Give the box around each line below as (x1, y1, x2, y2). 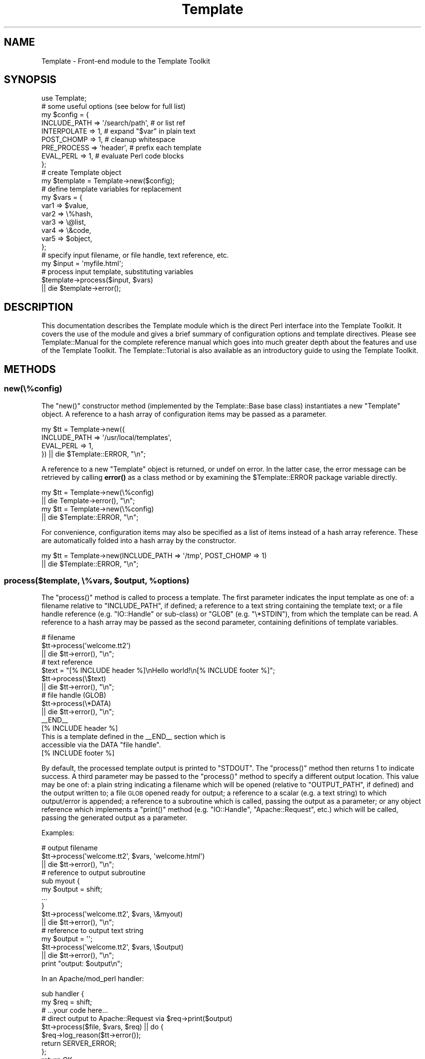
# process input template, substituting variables (41, 267, 194, 276)
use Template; (41, 94, 87, 103)
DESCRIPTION (4, 300, 73, 313)
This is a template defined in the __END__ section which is (41, 732, 226, 741)
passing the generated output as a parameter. (41, 813, 188, 822)
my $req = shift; (41, 998, 92, 1006)
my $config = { (41, 110, 89, 119)
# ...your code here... (41, 1006, 108, 1015)
